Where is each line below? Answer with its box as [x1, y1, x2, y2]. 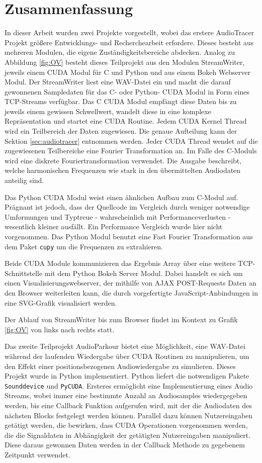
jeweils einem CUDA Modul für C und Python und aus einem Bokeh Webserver [5, 66, 250, 77]
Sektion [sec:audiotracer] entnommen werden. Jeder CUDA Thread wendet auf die [5, 135, 258, 146]
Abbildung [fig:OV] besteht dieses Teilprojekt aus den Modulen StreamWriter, [5, 56, 245, 67]
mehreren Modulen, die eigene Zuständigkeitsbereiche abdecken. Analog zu [5, 47, 235, 57]
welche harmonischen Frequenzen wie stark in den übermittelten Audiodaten [5, 165, 241, 175]
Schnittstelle [5, 267, 43, 278]
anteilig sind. [5, 175, 44, 186]
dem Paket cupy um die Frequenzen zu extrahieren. [5, 241, 163, 251]
